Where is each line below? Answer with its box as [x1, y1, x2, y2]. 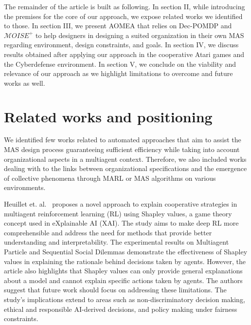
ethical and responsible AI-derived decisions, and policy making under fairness [4, 304, 237, 314]
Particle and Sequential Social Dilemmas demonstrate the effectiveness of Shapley [4, 247, 248, 256]
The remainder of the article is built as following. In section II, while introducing [4, 1, 245, 11]
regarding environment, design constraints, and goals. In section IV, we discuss [4, 39, 239, 50]
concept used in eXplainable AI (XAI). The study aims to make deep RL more [4, 218, 239, 228]
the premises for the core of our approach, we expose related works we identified [4, 11, 243, 21]
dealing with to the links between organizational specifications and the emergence [4, 163, 247, 173]
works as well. [4, 77, 45, 88]
